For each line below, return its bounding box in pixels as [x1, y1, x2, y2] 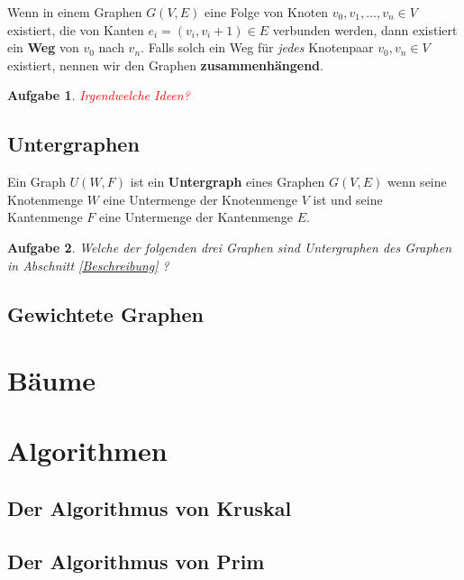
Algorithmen [7, 432, 168, 469]
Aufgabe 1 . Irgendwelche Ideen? [7, 86, 190, 105]
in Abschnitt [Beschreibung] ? [7, 255, 169, 274]
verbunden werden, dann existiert [272, 20, 458, 39]
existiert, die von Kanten [7, 20, 144, 39]
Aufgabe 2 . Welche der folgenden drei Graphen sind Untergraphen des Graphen [7, 237, 452, 256]
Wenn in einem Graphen [7, 3, 142, 21]
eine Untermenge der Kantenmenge [98, 207, 294, 226]
